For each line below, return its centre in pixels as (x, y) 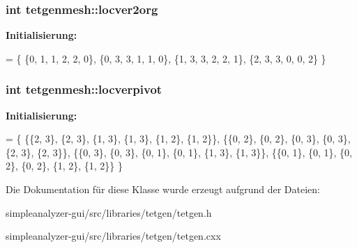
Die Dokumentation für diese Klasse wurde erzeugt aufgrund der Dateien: (163, 189)
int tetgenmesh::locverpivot (84, 89)
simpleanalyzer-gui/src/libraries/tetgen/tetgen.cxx (113, 236)
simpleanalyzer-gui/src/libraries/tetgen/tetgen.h (109, 212)
